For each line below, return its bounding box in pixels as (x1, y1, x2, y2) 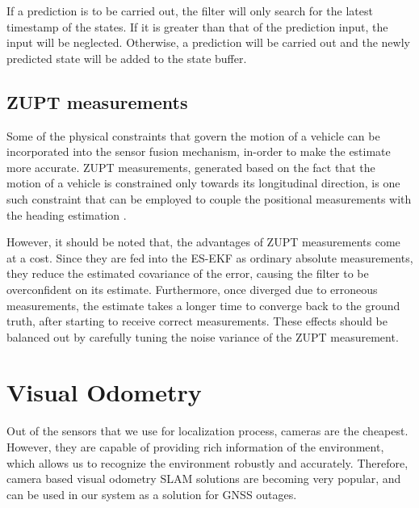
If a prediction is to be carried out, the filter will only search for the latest (6, 2, 373, 19)
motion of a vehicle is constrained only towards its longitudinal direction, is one (6, 174, 400, 191)
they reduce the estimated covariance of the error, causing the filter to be (6, 265, 369, 282)
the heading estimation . (6, 206, 127, 223)
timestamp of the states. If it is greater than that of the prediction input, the (6, 18, 388, 35)
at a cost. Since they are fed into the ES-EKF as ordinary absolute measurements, (6, 249, 413, 266)
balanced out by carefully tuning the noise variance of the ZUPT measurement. (6, 328, 399, 345)
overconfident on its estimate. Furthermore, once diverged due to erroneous (6, 280, 378, 297)
